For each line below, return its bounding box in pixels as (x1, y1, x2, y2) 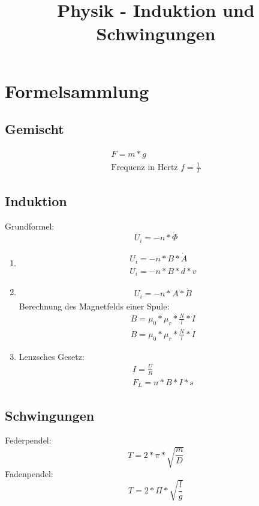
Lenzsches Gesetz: (19, 350, 85, 362)
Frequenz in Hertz (111, 163, 178, 172)
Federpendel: (5, 434, 52, 447)
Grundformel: (5, 219, 55, 232)
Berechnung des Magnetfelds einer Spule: (19, 299, 170, 312)
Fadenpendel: (5, 467, 53, 480)
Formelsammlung (5, 78, 149, 103)
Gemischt (5, 120, 64, 138)
